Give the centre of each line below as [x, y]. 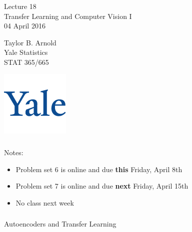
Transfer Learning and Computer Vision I [68, 16]
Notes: [14, 152]
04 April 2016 [25, 26]
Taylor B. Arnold [30, 42]
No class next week [45, 202]
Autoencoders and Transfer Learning [60, 224]
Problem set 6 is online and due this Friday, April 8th [99, 169]
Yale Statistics [26, 52]
